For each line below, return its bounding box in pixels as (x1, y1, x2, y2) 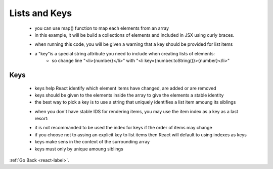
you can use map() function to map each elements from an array (34, 25, 169, 31)
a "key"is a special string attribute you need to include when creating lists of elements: (34, 50, 215, 56)
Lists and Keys (9, 8, 72, 19)
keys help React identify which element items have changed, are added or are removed (34, 85, 217, 91)
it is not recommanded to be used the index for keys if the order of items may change (34, 125, 212, 131)
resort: (34, 116, 49, 122)
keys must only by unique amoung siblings (34, 146, 123, 152)
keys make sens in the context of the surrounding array (34, 139, 150, 145)
